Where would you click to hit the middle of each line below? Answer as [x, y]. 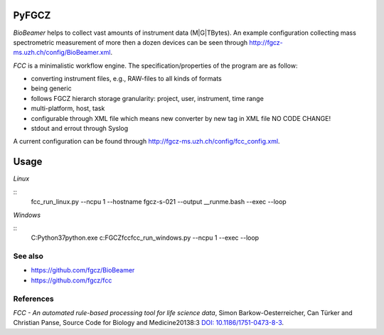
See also [28, 256]
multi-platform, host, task [68, 108]
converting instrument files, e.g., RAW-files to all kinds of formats [126, 79]
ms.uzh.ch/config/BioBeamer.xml [62, 53]
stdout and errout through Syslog [80, 129]
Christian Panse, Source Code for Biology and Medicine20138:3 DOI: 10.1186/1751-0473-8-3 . [149, 323]
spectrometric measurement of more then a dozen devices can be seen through [130, 42]
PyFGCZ [32, 15]
